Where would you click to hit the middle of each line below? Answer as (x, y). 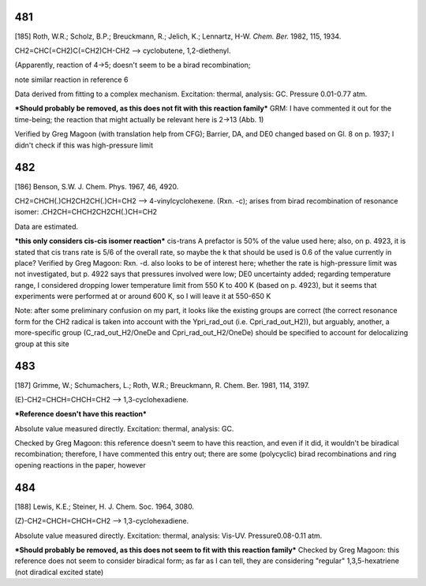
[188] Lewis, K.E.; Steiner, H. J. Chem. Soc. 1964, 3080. (105, 506)
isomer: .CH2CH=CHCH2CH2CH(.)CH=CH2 (86, 212)
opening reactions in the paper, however (80, 465)
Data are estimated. (47, 226)
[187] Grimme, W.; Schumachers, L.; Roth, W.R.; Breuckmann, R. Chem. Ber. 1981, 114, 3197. (162, 385)
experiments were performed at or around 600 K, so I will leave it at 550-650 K (143, 297)
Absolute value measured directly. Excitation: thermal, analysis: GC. (124, 428)
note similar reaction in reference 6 (71, 80)
